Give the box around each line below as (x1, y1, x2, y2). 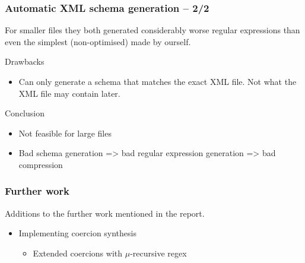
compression (18, 158, 63, 170)
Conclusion (5, 107, 45, 119)
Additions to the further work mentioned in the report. (5, 207, 205, 219)
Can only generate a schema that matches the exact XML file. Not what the (18, 75, 297, 87)
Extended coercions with (33, 246, 123, 259)
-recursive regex (130, 246, 187, 259)
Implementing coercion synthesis (18, 227, 136, 239)
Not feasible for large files (18, 126, 112, 139)
